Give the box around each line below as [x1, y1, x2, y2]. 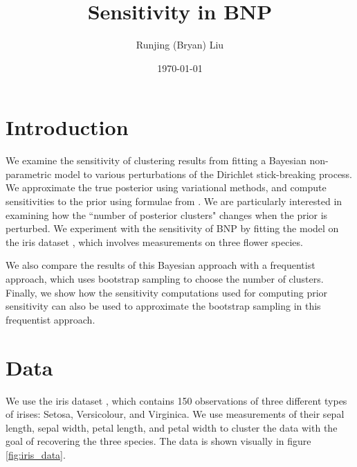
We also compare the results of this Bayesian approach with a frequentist [6, 258, 315, 272]
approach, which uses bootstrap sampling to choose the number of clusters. [6, 272, 324, 285]
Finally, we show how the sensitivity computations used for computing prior [6, 285, 328, 299]
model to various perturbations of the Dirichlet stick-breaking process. [54, 166, 353, 181]
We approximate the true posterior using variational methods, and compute [6, 180, 327, 195]
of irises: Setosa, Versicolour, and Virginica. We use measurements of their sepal [6, 407, 345, 421]
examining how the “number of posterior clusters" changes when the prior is [6, 207, 328, 222]
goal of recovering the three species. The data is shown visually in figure [6, 434, 311, 448]
